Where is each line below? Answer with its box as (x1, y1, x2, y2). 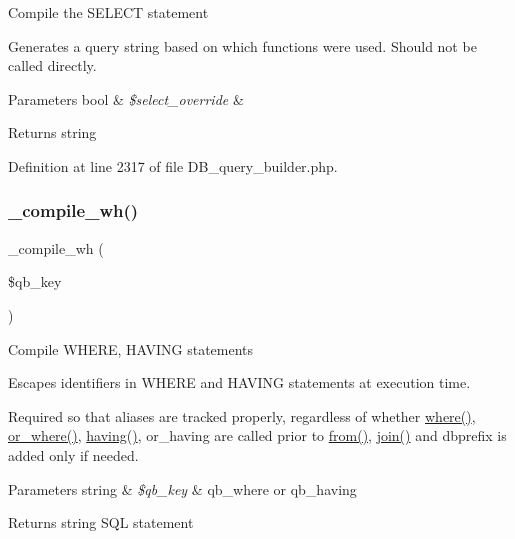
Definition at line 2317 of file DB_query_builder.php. (8, 155, 338, 176)
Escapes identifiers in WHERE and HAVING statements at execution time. (8, 372, 471, 393)
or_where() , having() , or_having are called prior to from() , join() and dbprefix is (8, 425, 507, 446)
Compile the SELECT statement (8, 2, 209, 22)
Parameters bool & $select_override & (8, 88, 244, 109)
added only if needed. (8, 444, 139, 465)
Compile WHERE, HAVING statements (8, 338, 254, 359)
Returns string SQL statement (8, 512, 194, 533)
